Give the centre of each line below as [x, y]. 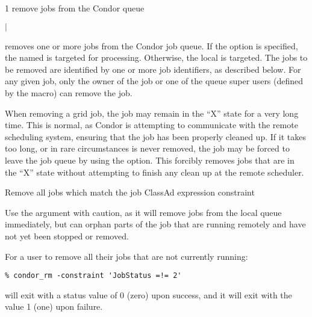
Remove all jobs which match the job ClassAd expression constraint [130, 192]
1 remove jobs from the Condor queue [75, 8]
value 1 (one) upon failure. [54, 306]
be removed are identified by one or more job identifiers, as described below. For [153, 69]
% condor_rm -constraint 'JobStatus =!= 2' [93, 276]
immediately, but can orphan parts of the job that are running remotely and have [155, 224]
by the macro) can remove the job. [69, 92]
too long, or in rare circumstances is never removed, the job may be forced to [147, 148]
